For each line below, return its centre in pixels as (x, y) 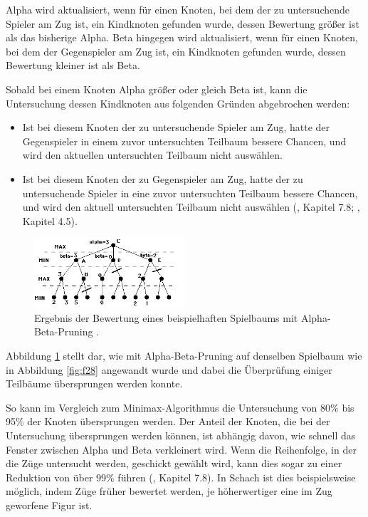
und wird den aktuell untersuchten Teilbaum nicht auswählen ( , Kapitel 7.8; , (191, 207)
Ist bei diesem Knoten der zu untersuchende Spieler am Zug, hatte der (176, 127)
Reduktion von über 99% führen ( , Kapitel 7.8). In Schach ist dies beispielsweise (181, 477)
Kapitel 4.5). (50, 220)
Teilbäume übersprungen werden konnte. (94, 383)
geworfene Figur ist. (49, 505)
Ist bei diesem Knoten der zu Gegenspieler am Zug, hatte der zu (163, 178)
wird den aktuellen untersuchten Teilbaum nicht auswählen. (152, 155)
